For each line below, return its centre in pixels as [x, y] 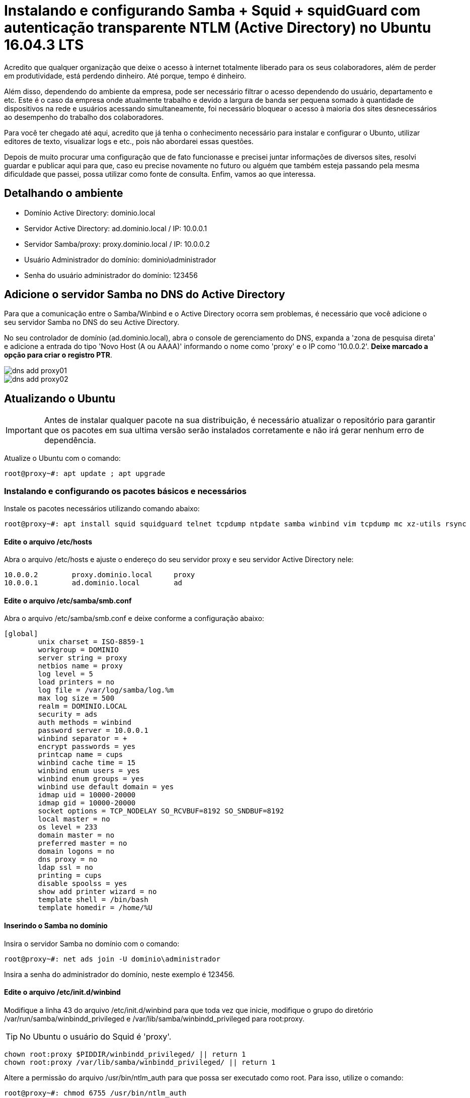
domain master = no [76, 835]
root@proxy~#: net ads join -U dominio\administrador [112, 959]
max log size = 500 [76, 698]
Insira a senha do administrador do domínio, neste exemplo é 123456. [119, 974]
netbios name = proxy [81, 666]
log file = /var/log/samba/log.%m [106, 690]
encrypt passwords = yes [87, 747]
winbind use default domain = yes [106, 787]
